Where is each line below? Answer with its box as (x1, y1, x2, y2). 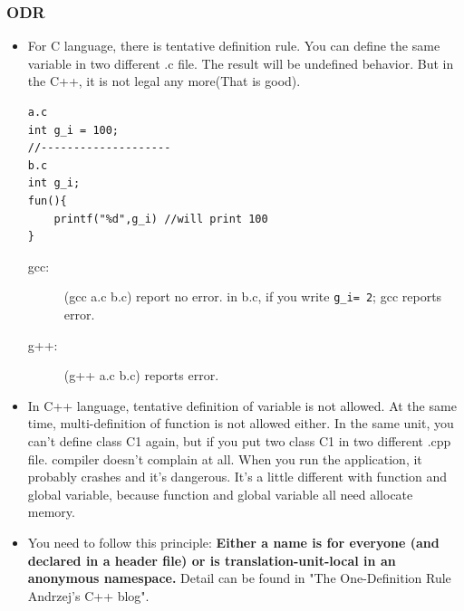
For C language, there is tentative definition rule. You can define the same (27, 36, 440, 55)
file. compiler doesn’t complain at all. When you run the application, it (27, 449, 422, 468)
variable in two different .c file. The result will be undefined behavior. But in (27, 53, 454, 72)
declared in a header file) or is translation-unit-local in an (27, 550, 396, 569)
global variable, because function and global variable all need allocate (27, 484, 413, 503)
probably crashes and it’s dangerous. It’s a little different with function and (27, 467, 447, 486)
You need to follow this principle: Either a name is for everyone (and (27, 532, 440, 551)
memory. (27, 502, 75, 521)
